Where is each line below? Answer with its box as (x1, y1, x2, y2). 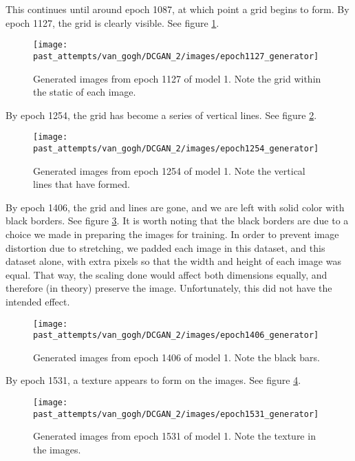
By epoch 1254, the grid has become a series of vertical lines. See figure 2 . (6, 107, 317, 122)
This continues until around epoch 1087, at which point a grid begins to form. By (6, 2, 349, 16)
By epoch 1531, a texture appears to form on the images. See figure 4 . (6, 373, 301, 387)
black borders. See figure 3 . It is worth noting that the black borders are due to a (6, 213, 349, 228)
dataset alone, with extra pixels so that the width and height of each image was (6, 254, 341, 268)
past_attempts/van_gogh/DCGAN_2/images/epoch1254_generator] (33, 143, 319, 153)
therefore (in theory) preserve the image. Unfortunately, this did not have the (6, 281, 332, 295)
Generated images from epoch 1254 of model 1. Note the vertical (33, 163, 305, 178)
